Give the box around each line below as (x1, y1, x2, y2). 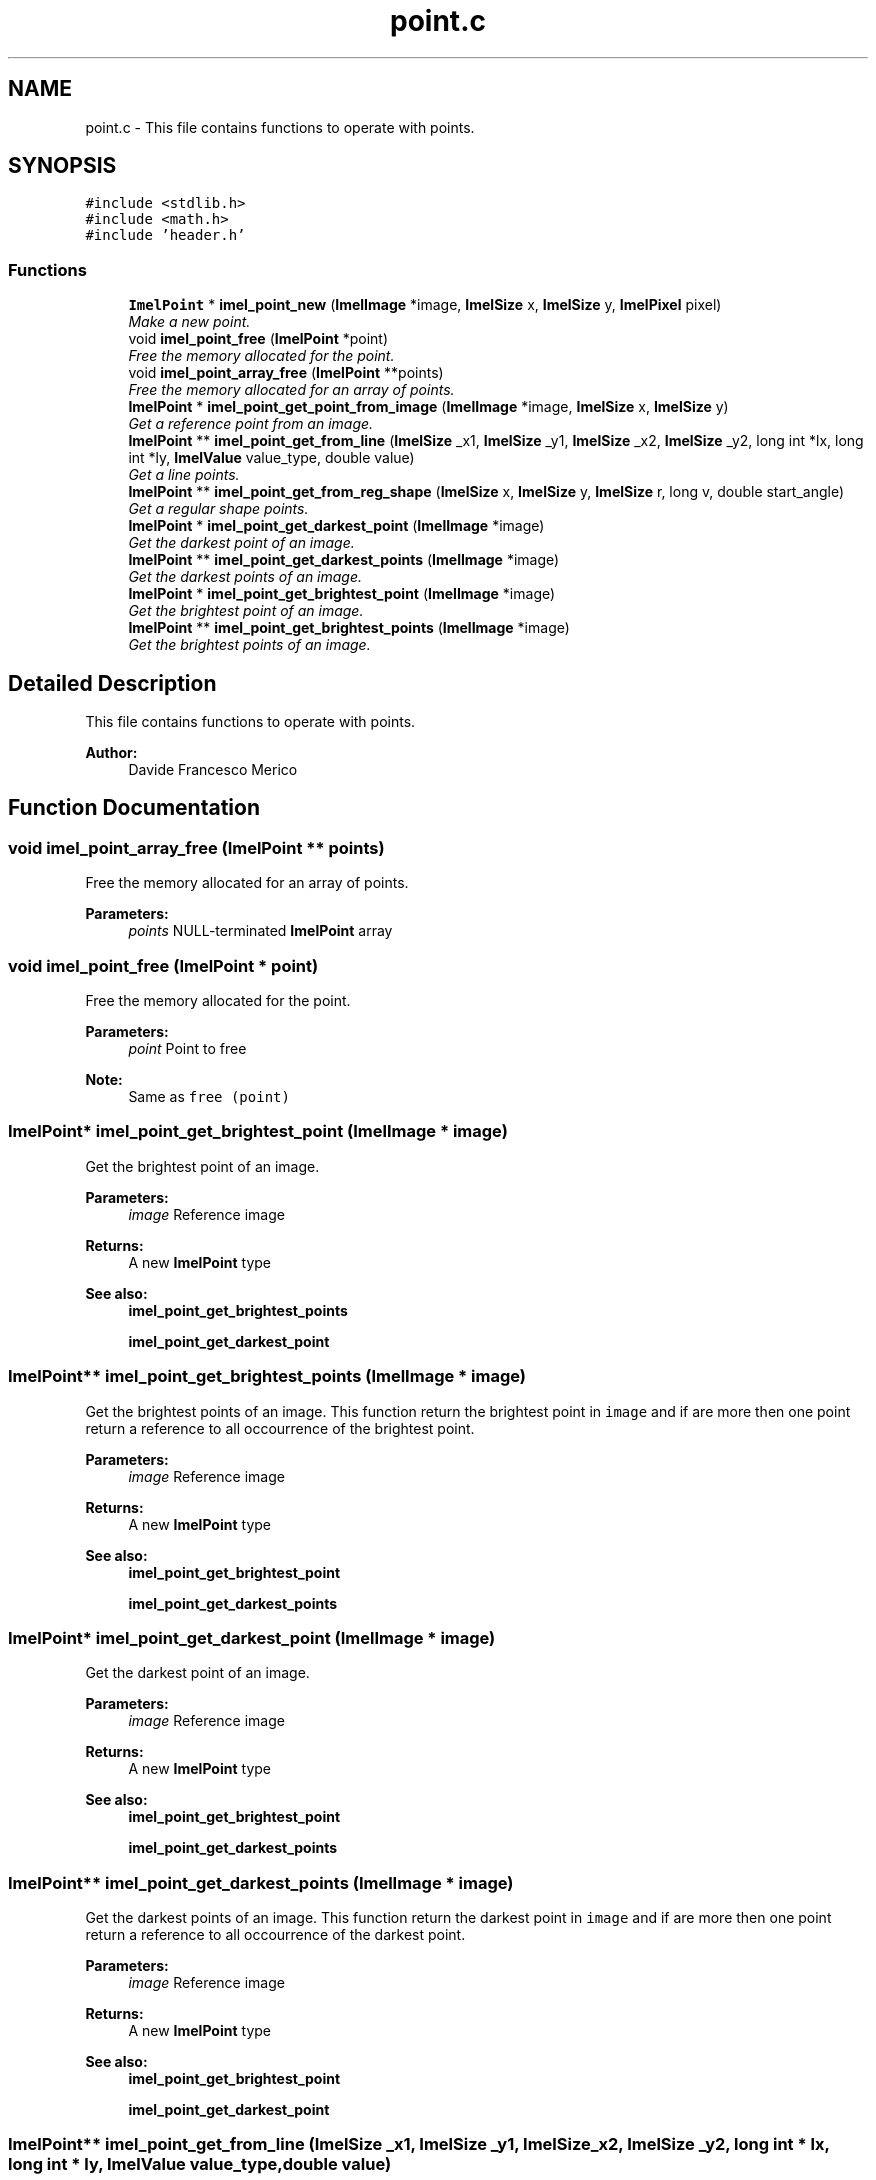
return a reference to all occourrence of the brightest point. (85, 1419, 475, 1437)
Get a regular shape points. (128, 500, 309, 518)
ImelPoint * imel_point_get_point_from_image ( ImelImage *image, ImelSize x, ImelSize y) (128, 398, 729, 416)
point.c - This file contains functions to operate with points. (85, 118, 475, 136)
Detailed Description (8, 670, 217, 696)
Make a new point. (128, 313, 251, 331)
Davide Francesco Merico (128, 761, 298, 779)
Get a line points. (128, 466, 240, 484)
